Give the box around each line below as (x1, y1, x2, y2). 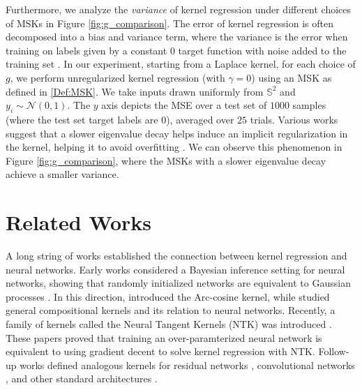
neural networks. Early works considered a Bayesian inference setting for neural (6, 262, 345, 276)
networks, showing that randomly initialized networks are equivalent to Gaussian (6, 276, 351, 290)
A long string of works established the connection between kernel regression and (6, 248, 347, 263)
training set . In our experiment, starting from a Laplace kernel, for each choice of (6, 57, 356, 71)
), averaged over (166, 112, 234, 126)
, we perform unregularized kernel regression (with (10, 70, 225, 84)
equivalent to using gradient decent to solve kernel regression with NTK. (6, 344, 315, 359)
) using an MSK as (251, 70, 332, 84)
